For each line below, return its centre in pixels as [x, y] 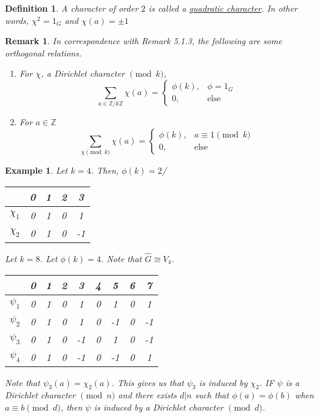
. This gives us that [148, 382]
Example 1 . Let [37, 170]
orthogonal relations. [43, 52]
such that [212, 395]
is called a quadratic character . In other [223, 8]
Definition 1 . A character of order [72, 8]
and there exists [148, 395]
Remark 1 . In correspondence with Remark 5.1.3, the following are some [144, 41]
